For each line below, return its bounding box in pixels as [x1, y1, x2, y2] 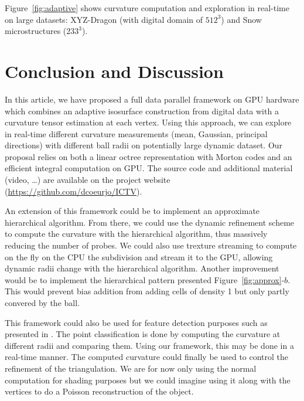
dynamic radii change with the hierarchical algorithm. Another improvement [5, 262, 279, 274]
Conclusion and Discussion [5, 59, 224, 83]
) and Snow [221, 13, 262, 25]
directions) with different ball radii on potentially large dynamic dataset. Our [5, 139, 283, 151]
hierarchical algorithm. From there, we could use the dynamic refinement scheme [5, 216, 295, 228]
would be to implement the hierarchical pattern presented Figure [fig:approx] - [5, 273, 285, 286]
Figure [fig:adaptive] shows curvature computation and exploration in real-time [5, 2, 289, 13]
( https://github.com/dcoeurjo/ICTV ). [5, 185, 142, 197]
